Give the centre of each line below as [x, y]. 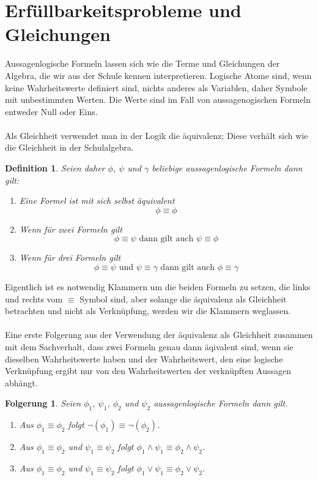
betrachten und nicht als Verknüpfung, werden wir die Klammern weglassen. [148, 311]
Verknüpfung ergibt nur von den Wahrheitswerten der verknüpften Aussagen [148, 371]
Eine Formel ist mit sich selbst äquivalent [97, 201]
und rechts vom [34, 298]
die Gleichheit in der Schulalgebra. [69, 147]
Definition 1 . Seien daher [55, 168]
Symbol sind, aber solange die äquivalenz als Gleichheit [183, 298]
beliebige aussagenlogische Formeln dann [227, 168]
